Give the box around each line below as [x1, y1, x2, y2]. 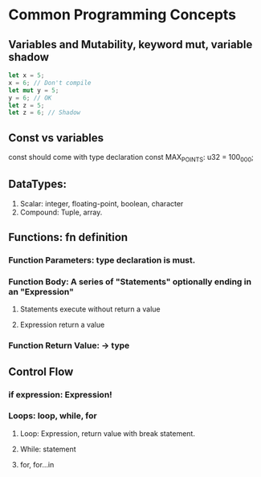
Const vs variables [8, 131, 104, 145]
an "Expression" [8, 286, 74, 297]
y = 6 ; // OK [8, 94, 52, 102]
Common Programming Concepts [8, 6, 237, 24]
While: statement [19, 444, 76, 454]
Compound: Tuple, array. [19, 207, 103, 217]
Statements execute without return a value [19, 304, 161, 314]
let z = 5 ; [8, 101, 45, 109]
